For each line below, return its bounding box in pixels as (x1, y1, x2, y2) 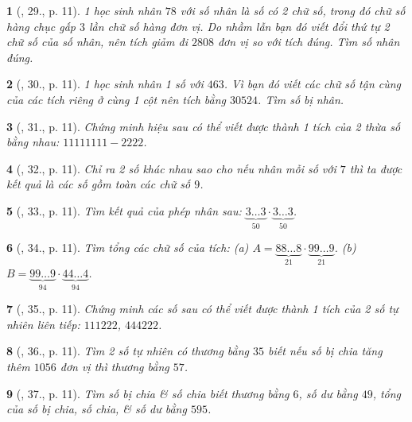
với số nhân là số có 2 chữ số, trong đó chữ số (180, 2, 406, 18)
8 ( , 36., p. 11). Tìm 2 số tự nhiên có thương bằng (6, 343, 250, 359)
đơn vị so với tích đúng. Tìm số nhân (217, 33, 400, 50)
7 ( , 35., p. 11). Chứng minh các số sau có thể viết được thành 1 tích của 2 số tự (6, 300, 398, 317)
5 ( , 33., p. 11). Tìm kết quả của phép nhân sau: (6, 202, 242, 219)
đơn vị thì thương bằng (60, 358, 169, 375)
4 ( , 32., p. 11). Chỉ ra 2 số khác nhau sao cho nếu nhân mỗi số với (6, 160, 336, 176)
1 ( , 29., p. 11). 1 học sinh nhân (6, 2, 161, 18)
